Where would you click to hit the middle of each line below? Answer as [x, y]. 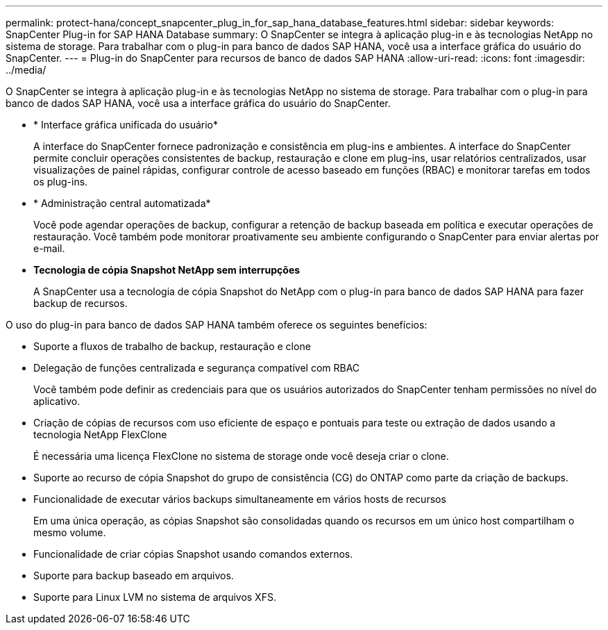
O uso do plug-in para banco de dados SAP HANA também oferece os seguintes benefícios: [217, 325]
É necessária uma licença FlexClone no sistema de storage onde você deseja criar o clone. [241, 456]
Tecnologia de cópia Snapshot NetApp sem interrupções [167, 270]
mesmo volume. [70, 532]
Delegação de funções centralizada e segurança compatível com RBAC [197, 368]
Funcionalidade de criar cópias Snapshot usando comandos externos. [193, 554]
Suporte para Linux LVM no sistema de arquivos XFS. [155, 597]
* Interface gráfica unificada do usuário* [126, 125]
